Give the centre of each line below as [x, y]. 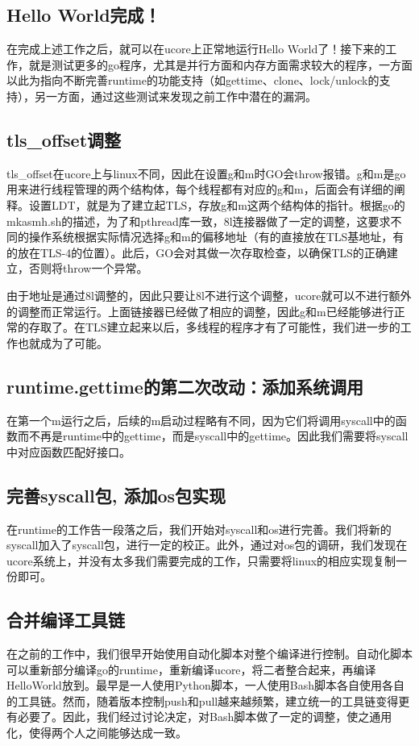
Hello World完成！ [84, 15]
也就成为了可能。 [62, 342]
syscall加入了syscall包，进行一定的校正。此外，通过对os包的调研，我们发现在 [207, 545]
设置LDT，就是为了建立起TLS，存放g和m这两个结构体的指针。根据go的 [217, 204]
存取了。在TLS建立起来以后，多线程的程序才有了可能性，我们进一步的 [214, 327]
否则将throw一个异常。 [88, 268]
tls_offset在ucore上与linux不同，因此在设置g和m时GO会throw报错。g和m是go [206, 173]
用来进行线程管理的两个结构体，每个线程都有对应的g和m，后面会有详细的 [200, 189]
